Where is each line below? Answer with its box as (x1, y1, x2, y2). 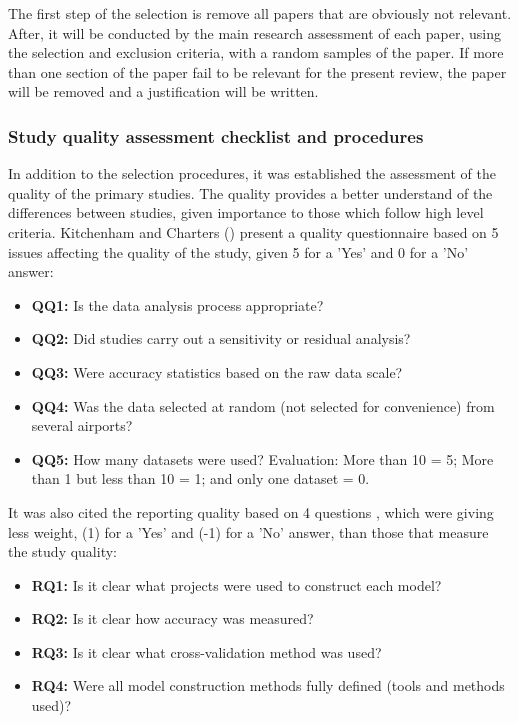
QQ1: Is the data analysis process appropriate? (31, 294, 324, 315)
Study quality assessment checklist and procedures (8, 123, 424, 148)
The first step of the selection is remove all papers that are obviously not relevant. (8, 3, 512, 23)
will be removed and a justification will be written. (8, 81, 319, 102)
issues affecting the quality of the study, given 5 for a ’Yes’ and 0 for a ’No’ (8, 241, 469, 262)
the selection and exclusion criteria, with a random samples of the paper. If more (8, 42, 504, 63)
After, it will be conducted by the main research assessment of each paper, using (8, 22, 501, 43)
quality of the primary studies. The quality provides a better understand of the (8, 182, 493, 203)
